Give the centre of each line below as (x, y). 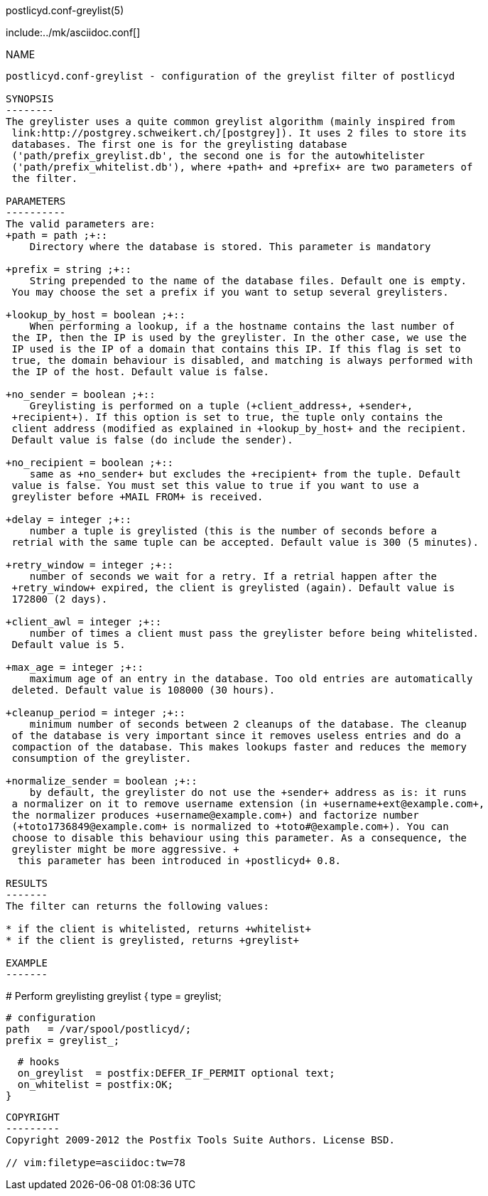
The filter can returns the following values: (137, 906)
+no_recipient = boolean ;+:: (90, 463)
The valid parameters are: (81, 224)
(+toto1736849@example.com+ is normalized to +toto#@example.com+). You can (230, 826)
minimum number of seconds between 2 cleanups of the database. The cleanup (248, 724)
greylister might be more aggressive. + (125, 849)
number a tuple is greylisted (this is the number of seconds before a (233, 531)
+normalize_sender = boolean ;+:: (102, 781)
